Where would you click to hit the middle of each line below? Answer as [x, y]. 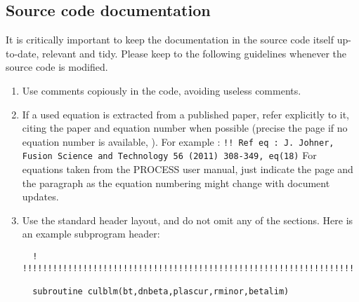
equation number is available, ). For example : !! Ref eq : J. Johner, [178, 141]
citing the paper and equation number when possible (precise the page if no [185, 128]
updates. [40, 197]
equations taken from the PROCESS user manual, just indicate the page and [188, 169]
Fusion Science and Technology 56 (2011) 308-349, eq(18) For [169, 155]
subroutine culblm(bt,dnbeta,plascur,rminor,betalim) [161, 292]
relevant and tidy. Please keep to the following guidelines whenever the [194, 53]
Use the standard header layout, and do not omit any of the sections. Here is [188, 220]
